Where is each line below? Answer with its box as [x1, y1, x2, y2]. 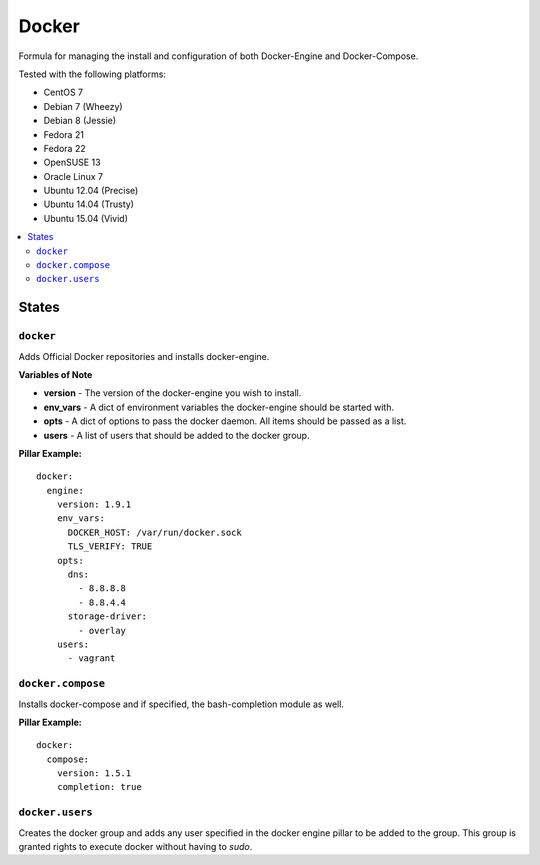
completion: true [56, 781, 142, 793]
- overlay [78, 625, 127, 636]
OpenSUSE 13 [43, 156, 101, 169]
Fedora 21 [43, 128, 85, 140]
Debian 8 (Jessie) [43, 115, 117, 127]
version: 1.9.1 [56, 499, 132, 510]
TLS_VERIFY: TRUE [67, 541, 153, 552]
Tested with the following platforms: [18, 68, 167, 80]
